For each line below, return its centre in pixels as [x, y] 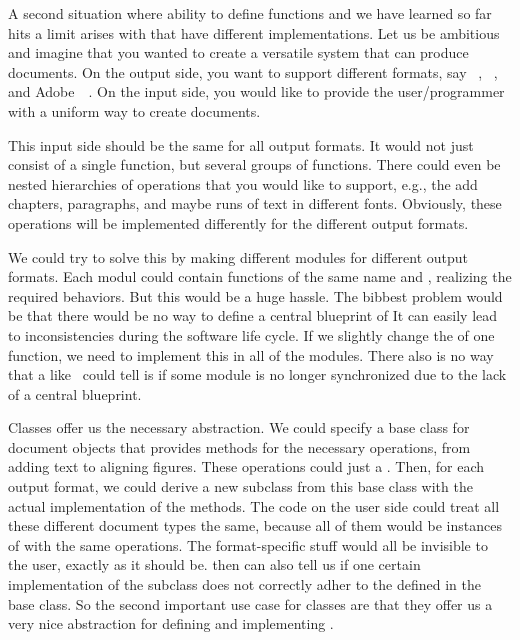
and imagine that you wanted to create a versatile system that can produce [238, 52]
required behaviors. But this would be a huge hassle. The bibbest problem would [255, 295]
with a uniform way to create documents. [134, 110]
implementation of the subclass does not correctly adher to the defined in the [244, 584]
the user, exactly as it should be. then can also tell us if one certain [214, 564]
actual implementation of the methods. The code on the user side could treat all [254, 505]
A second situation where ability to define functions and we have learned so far [250, 13]
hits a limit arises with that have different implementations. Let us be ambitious [254, 32]
